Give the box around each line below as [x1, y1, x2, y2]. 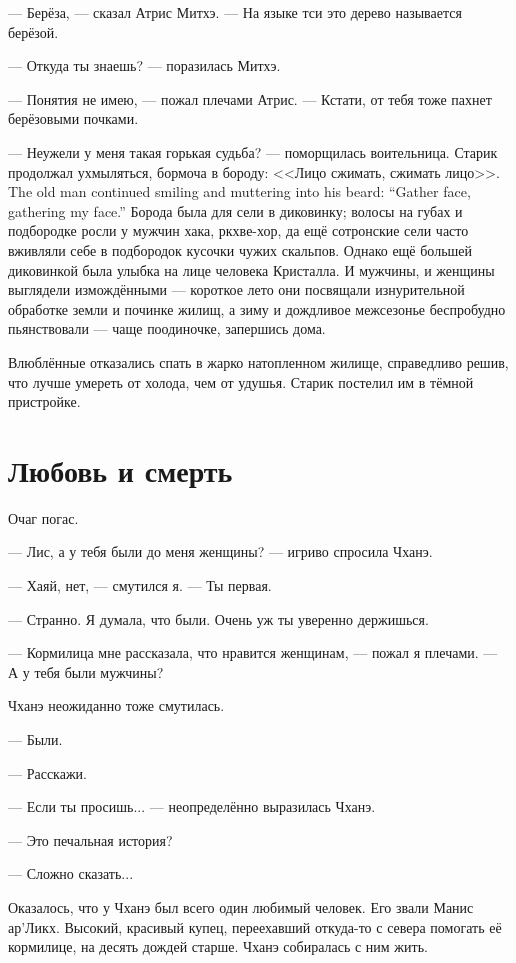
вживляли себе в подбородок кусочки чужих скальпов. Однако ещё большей [8, 239, 473, 260]
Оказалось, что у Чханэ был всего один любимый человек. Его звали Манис [8, 896, 474, 917]
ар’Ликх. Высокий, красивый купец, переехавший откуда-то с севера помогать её [8, 916, 502, 937]
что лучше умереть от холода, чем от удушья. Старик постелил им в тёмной [8, 371, 474, 392]
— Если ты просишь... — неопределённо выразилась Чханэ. [8, 796, 376, 817]
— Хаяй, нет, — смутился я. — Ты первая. [8, 575, 272, 595]
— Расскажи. [8, 762, 87, 783]
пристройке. [8, 391, 81, 412]
